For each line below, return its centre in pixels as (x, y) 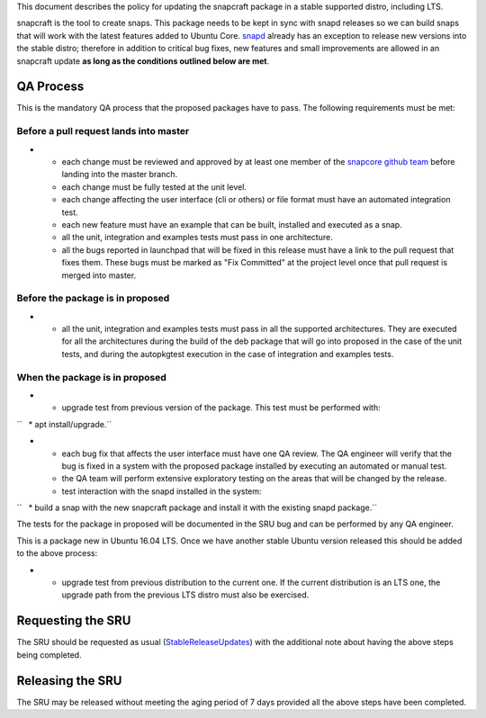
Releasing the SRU (69, 681)
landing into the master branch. (120, 175)
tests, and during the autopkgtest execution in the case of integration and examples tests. (228, 354)
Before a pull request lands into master (103, 131)
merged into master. (99, 275)
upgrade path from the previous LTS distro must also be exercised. (185, 595)
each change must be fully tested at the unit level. (154, 187)
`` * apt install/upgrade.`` (64, 424)
